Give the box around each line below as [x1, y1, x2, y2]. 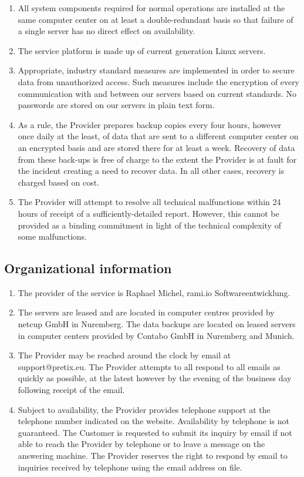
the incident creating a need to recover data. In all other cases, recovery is [18, 164, 285, 177]
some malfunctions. [18, 230, 87, 243]
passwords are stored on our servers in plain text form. [18, 99, 215, 111]
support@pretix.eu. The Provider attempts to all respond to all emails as [18, 360, 281, 372]
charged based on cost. [18, 176, 100, 188]
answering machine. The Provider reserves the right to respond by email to [18, 449, 288, 462]
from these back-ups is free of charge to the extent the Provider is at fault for [18, 153, 297, 165]
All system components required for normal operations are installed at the [18, 2, 285, 14]
